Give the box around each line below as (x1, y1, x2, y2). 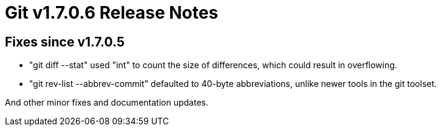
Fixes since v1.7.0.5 (5, 34, 125, 50)
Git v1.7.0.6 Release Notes (5, 2, 219, 23)
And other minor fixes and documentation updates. (5, 97, 208, 108)
